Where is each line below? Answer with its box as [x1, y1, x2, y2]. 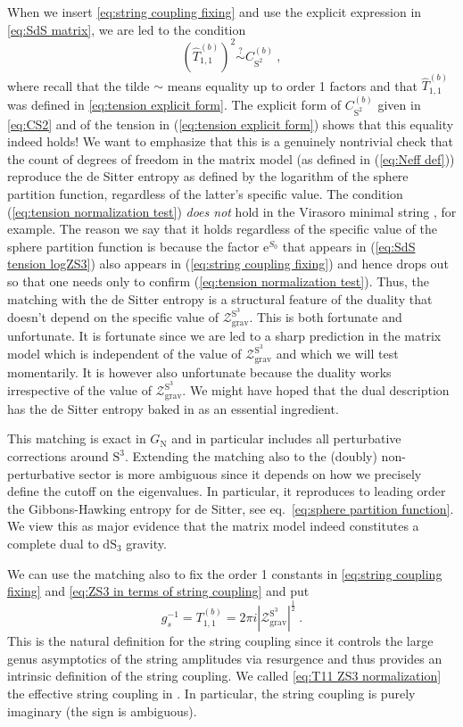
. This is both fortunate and [249, 308, 402, 326]
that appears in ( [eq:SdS [282, 236, 416, 255]
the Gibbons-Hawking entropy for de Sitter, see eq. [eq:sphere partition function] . [7, 499, 454, 517]
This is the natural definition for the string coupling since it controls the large [7, 632, 434, 650]
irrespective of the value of [7, 381, 152, 400]
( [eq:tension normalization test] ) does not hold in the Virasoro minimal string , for [7, 202, 457, 220]
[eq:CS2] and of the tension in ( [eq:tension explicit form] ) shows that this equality [7, 114, 454, 133]
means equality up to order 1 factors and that [167, 76, 418, 95]
